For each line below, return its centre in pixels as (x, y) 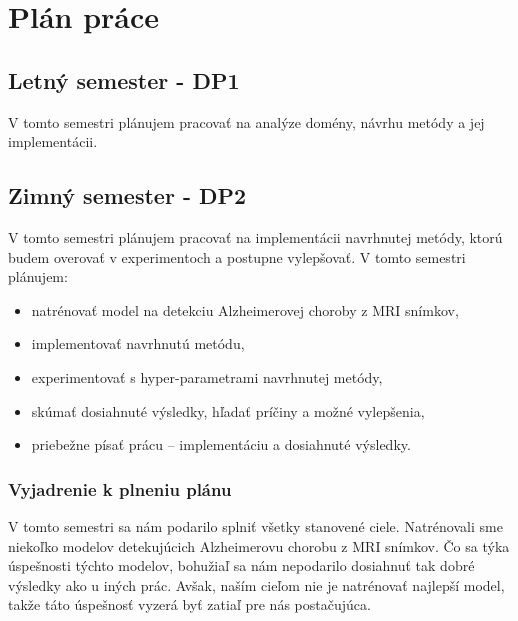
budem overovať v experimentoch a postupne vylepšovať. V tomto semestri (237, 256)
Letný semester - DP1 (124, 79)
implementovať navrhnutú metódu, (138, 343)
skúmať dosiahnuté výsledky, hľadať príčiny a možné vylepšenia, (228, 410)
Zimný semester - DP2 (127, 195)
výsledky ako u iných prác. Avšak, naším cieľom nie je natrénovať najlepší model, (256, 584)
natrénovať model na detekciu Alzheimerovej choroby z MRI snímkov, (245, 309)
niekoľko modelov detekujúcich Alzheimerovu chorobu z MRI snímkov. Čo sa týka (259, 545)
